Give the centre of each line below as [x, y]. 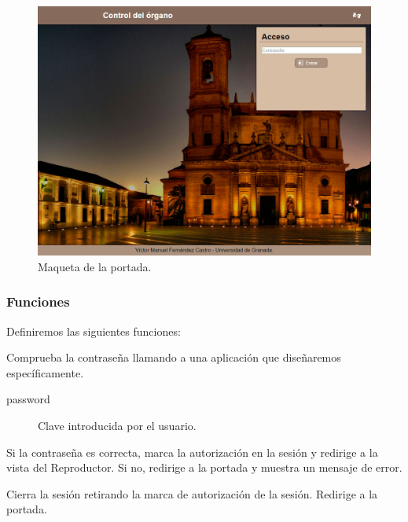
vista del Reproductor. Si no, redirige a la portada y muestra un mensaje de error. [204, 467]
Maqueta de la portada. [95, 266]
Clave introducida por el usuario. [117, 425]
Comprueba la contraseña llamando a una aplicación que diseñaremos [174, 357]
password [28, 399]
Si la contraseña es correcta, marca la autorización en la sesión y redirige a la [192, 452]
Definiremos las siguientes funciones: [94, 331]
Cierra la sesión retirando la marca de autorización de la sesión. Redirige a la [192, 493]
